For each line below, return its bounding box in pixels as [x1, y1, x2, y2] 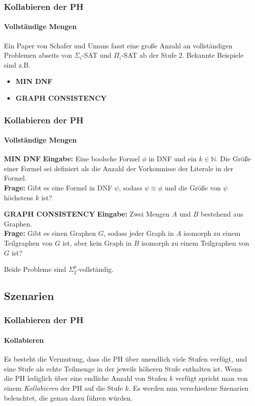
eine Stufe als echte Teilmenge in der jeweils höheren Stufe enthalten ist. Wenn [4, 363, 242, 373]
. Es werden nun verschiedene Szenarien [129, 382, 249, 393]
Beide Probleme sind [4, 264, 67, 274]
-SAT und [81, 50, 111, 60]
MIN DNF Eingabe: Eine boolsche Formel [4, 153, 140, 164]
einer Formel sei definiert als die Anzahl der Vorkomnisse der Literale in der [4, 163, 233, 173]
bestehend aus [200, 209, 243, 219]
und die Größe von [164, 183, 221, 193]
